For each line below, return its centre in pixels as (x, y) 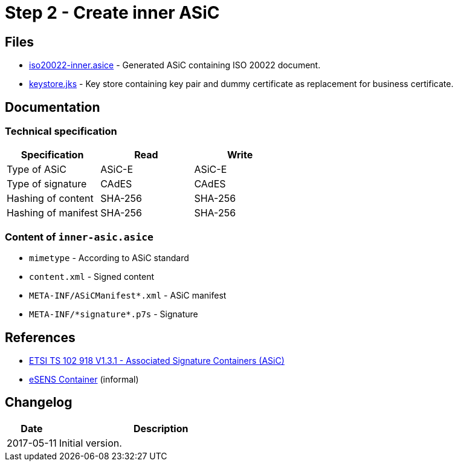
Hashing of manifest (53, 213)
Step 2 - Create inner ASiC (112, 13)
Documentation (53, 107)
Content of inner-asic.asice (79, 237)
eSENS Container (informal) (84, 379)
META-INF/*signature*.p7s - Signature (114, 314)
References (40, 337)
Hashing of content (50, 199)
